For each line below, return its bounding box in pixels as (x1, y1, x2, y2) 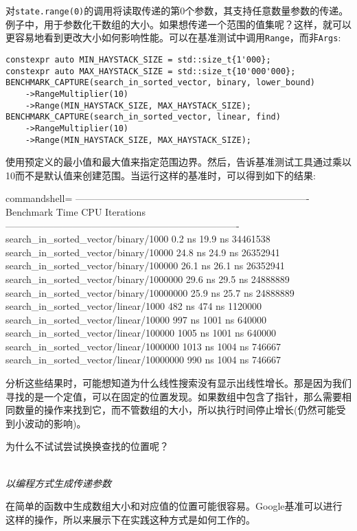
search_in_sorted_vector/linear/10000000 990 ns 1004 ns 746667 (5, 352, 281, 367)
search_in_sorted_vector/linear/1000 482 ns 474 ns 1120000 (5, 299, 262, 313)
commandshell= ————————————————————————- (5, 191, 310, 205)
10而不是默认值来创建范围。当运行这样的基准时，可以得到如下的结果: (5, 168, 316, 182)
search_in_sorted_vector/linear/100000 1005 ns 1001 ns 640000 (5, 326, 277, 340)
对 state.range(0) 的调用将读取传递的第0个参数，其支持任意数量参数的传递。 (5, 3, 349, 17)
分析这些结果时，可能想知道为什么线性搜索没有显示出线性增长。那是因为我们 (5, 376, 352, 390)
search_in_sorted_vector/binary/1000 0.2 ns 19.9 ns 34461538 (5, 231, 270, 246)
